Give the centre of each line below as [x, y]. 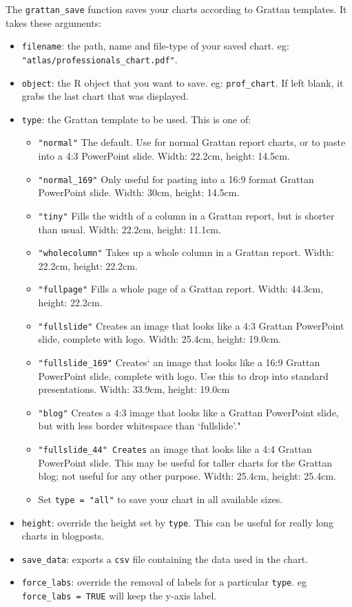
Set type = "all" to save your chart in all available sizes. [161, 499]
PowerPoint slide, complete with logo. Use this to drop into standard [183, 375]
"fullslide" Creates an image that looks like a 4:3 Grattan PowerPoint [191, 325]
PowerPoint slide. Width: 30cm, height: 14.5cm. [139, 192]
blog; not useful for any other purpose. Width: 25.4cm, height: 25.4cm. [187, 476]
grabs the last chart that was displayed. [105, 96]
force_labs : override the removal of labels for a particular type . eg [164, 582]
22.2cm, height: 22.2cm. [88, 265]
